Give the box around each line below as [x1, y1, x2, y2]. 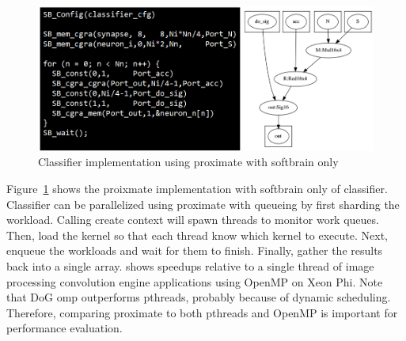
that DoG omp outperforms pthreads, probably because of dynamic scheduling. [6, 289, 391, 305]
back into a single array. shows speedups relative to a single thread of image [6, 257, 374, 274]
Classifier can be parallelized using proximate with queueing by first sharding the [6, 195, 400, 212]
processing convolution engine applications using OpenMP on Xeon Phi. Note [6, 273, 383, 290]
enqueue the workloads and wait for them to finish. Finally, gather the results [6, 242, 383, 259]
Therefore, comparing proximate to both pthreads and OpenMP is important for [6, 304, 398, 320]
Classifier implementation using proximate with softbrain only [38, 153, 339, 170]
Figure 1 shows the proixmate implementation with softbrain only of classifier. [6, 180, 388, 196]
